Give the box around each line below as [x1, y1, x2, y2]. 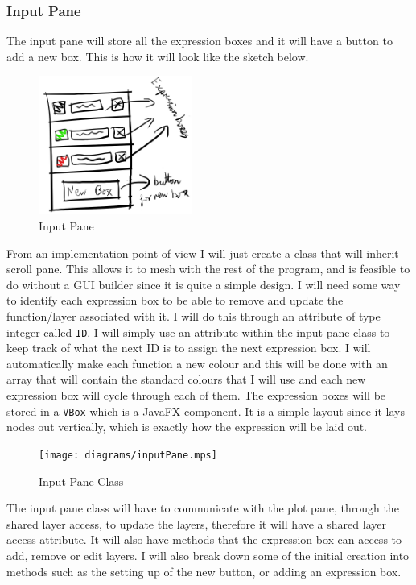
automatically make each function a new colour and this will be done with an [6, 355, 388, 371]
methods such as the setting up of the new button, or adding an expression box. [6, 562, 402, 579]
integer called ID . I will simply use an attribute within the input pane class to [6, 323, 390, 340]
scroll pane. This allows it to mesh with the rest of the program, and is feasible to [6, 260, 410, 277]
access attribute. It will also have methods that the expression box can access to [6, 531, 402, 548]
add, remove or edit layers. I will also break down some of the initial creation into [6, 546, 410, 563]
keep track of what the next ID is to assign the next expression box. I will [6, 339, 371, 356]
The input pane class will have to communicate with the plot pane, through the [6, 500, 399, 517]
